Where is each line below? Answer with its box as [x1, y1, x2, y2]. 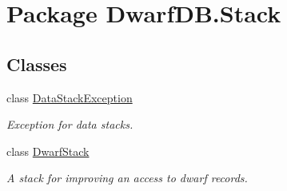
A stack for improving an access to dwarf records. [6, 169, 248, 186]
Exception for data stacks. [6, 116, 134, 133]
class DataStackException [6, 89, 133, 105]
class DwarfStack [6, 142, 90, 159]
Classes [6, 51, 67, 76]
